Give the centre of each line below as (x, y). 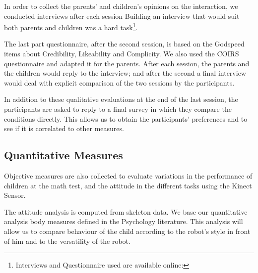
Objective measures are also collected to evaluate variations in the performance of (128, 175)
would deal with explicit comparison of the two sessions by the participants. (119, 82)
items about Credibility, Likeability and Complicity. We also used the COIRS (122, 54)
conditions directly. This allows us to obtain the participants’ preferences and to (126, 118)
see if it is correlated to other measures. (64, 128)
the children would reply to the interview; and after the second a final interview (125, 73)
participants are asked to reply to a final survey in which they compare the (118, 109)
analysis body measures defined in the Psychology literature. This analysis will (124, 221)
